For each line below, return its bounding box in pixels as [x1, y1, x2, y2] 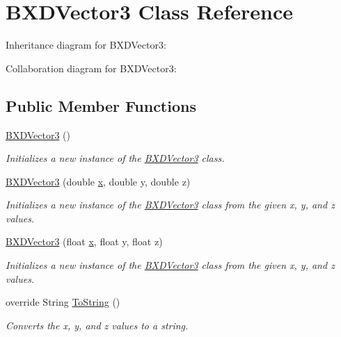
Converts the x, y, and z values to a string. [6, 318, 189, 332]
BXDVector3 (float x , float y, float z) [6, 234, 163, 249]
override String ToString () [6, 295, 120, 309]
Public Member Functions [6, 94, 196, 116]
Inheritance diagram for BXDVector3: [6, 38, 166, 52]
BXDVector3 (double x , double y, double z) [6, 174, 191, 188]
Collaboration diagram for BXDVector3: [6, 60, 177, 75]
